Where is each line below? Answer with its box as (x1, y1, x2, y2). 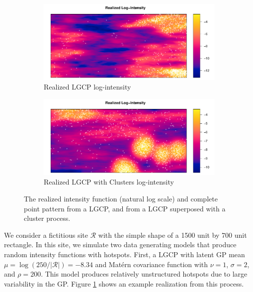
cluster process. (24, 213, 71, 223)
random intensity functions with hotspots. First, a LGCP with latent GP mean (4, 249, 245, 260)
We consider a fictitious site (4, 229, 88, 240)
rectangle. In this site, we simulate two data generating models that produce (4, 239, 237, 250)
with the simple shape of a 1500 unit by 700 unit (98, 229, 247, 240)
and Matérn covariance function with (95, 259, 208, 269)
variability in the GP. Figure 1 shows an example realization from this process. (4, 278, 244, 289)
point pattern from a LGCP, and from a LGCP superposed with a (24, 203, 226, 213)
